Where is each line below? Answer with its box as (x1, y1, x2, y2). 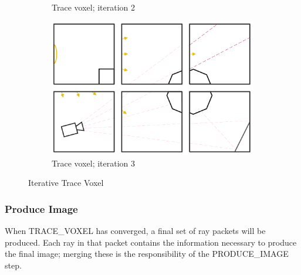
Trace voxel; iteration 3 (52, 157, 136, 169)
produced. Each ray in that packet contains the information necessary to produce (5, 236, 297, 248)
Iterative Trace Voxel (28, 176, 104, 189)
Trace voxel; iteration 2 (52, 1, 136, 13)
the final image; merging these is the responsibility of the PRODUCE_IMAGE (5, 247, 289, 260)
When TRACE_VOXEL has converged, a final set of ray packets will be (5, 225, 266, 237)
